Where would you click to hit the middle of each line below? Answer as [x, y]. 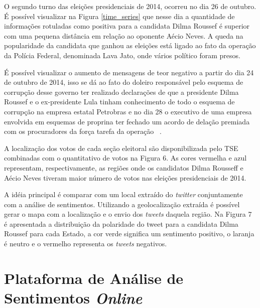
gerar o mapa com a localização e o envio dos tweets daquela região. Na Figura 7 [128, 214]
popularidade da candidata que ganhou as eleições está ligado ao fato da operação [130, 45]
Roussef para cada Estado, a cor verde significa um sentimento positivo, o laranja [129, 234]
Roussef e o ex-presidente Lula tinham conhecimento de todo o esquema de [119, 102]
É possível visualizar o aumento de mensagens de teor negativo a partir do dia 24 [129, 72]
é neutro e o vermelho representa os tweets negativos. [86, 244]
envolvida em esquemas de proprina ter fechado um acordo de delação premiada [127, 121]
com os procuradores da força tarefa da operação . [83, 131]
